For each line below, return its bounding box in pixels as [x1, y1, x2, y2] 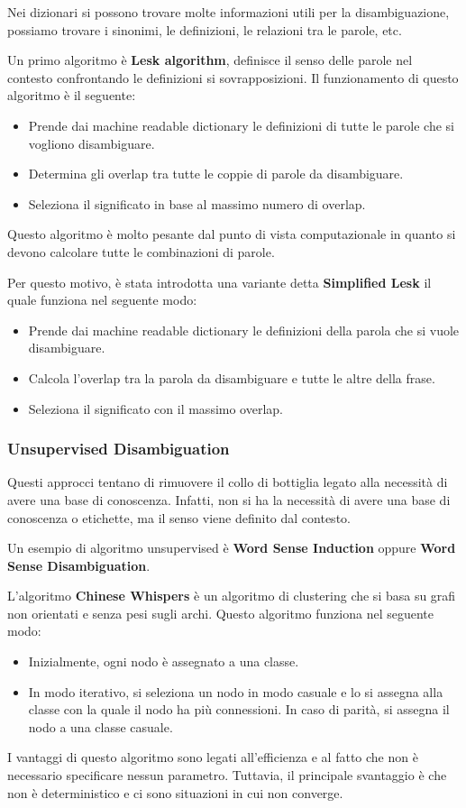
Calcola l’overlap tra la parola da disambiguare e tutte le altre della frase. [28, 368, 435, 387]
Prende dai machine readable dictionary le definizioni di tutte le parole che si [28, 115, 454, 134]
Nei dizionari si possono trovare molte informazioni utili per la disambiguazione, [7, 3, 450, 21]
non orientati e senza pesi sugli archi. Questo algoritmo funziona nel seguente [7, 603, 434, 622]
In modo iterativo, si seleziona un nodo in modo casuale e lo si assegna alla [28, 682, 443, 701]
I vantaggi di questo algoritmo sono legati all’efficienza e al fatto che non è [7, 748, 418, 767]
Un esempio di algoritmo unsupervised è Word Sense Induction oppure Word [7, 538, 456, 557]
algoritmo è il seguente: [7, 86, 136, 105]
